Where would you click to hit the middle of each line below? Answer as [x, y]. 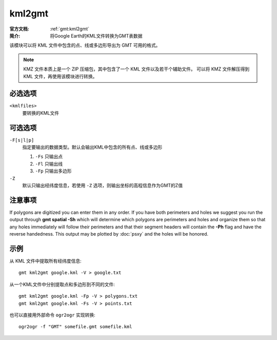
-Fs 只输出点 [49, 156]
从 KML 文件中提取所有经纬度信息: [45, 261]
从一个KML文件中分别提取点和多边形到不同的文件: [62, 284]
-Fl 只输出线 [49, 164]
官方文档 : [19, 29]
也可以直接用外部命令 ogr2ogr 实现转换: [52, 315]
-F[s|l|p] [22, 140]
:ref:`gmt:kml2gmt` [70, 29]
